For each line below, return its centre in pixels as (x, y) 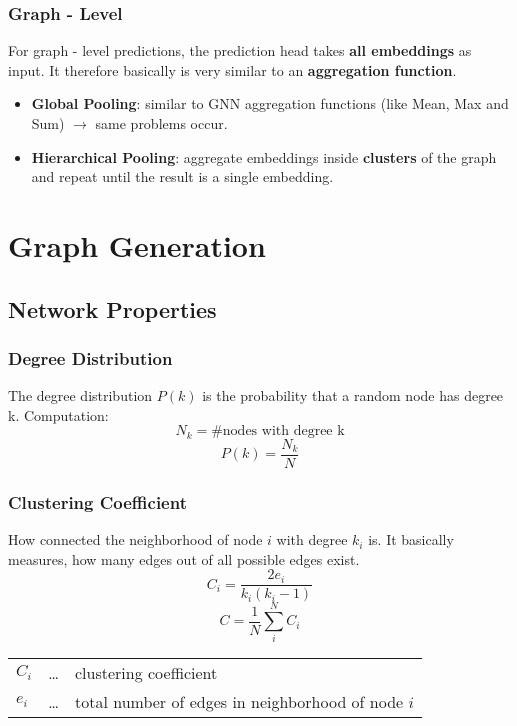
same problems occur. (161, 123)
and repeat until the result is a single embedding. (182, 176)
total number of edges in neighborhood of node (239, 702)
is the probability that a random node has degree (353, 395)
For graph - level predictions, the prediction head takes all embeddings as (240, 50)
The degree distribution (80, 395)
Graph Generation (137, 244)
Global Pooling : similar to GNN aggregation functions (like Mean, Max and (270, 103)
